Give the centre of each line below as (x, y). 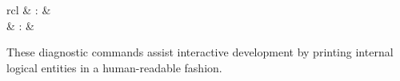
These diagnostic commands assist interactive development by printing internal (200, 52)
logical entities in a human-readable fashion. (114, 67)
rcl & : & (29, 10)
